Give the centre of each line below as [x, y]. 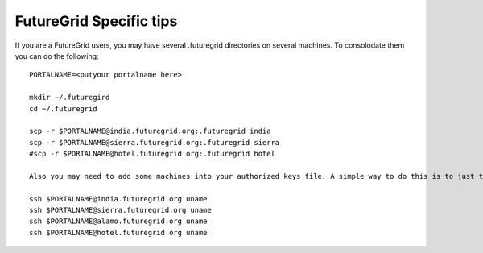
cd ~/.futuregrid [63, 108]
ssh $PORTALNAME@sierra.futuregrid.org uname [121, 210]
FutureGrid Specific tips [96, 21]
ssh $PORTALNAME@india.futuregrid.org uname [119, 199]
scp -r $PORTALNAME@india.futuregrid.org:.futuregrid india [150, 131]
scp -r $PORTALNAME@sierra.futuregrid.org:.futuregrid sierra [155, 142]
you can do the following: [57, 56]
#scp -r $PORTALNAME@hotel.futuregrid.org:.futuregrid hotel [152, 154]
